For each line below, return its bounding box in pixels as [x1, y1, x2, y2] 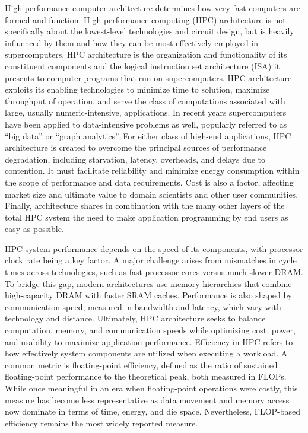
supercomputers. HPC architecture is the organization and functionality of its [5, 48, 287, 61]
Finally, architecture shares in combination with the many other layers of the [5, 199, 285, 212]
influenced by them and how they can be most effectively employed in [5, 36, 259, 49]
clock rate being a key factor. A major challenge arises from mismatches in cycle [5, 254, 297, 266]
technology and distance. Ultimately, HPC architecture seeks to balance [5, 312, 266, 324]
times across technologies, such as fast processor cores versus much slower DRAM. [5, 266, 303, 278]
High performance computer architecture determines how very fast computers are [5, 2, 300, 14]
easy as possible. [5, 222, 64, 235]
